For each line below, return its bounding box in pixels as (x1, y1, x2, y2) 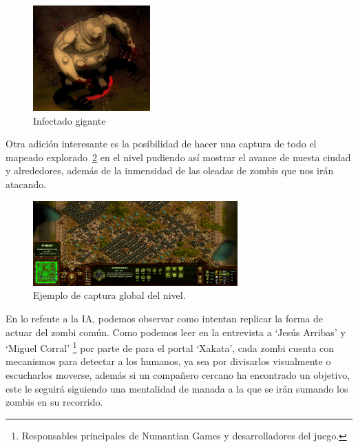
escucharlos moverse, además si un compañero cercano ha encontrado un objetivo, (6, 367, 350, 382)
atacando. (6, 177, 47, 191)
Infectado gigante (33, 113, 106, 127)
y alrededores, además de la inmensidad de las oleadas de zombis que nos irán (6, 163, 334, 178)
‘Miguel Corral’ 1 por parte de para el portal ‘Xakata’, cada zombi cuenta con (6, 339, 335, 355)
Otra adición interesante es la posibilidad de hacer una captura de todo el (6, 136, 317, 151)
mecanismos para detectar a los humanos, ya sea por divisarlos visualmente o (6, 354, 331, 368)
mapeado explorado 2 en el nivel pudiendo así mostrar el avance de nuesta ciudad (6, 149, 351, 164)
